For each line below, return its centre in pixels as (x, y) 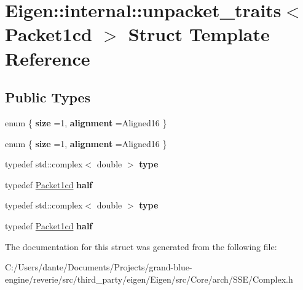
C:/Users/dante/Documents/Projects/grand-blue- (99, 267)
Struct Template (199, 34)
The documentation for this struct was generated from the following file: (141, 246)
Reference (48, 58)
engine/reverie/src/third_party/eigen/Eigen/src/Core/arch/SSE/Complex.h (149, 279)
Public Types (48, 97)
